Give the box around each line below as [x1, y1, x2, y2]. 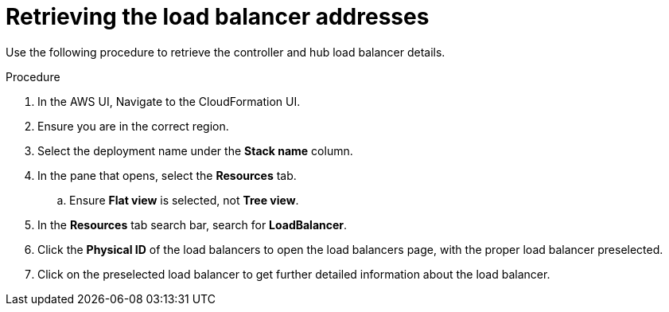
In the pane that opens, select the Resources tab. [37, 168, 297, 182]
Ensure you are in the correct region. [37, 119, 229, 133]
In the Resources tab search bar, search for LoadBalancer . [37, 217, 348, 232]
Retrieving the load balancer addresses [6, 3, 430, 30]
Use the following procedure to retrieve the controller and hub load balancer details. [6, 45, 445, 59]
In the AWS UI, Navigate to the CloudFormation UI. [37, 94, 301, 108]
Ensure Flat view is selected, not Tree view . [69, 193, 299, 207]
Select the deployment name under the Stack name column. [37, 143, 353, 158]
